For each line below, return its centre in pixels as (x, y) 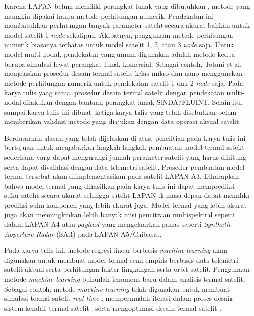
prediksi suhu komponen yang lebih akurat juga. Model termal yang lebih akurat (126, 205)
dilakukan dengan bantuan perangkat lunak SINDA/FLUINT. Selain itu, (133, 102)
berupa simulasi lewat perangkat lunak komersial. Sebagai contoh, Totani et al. (123, 63)
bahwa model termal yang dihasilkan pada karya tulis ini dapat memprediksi (120, 185)
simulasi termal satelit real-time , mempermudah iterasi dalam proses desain (119, 298)
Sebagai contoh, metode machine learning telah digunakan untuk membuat (117, 288)
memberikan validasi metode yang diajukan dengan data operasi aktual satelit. (123, 121)
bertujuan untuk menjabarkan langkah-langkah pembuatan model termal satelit (125, 147)
